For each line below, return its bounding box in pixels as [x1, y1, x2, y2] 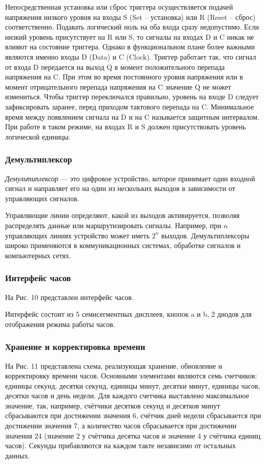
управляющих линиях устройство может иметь [5, 230, 150, 240]
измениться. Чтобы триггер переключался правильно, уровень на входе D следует [5, 91, 259, 102]
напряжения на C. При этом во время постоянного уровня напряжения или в [5, 71, 243, 82]
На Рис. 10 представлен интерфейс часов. [5, 291, 134, 302]
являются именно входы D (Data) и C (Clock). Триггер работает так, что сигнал [5, 51, 256, 62]
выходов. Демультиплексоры [161, 230, 249, 240]
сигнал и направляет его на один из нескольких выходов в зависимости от [5, 183, 235, 194]
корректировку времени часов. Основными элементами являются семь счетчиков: [5, 370, 257, 381]
